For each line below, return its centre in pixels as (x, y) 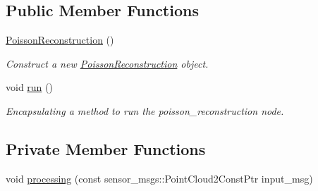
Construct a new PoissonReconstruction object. (107, 63)
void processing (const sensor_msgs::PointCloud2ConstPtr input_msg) (159, 178)
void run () (29, 87)
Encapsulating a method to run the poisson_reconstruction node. (145, 110)
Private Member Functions (106, 148)
